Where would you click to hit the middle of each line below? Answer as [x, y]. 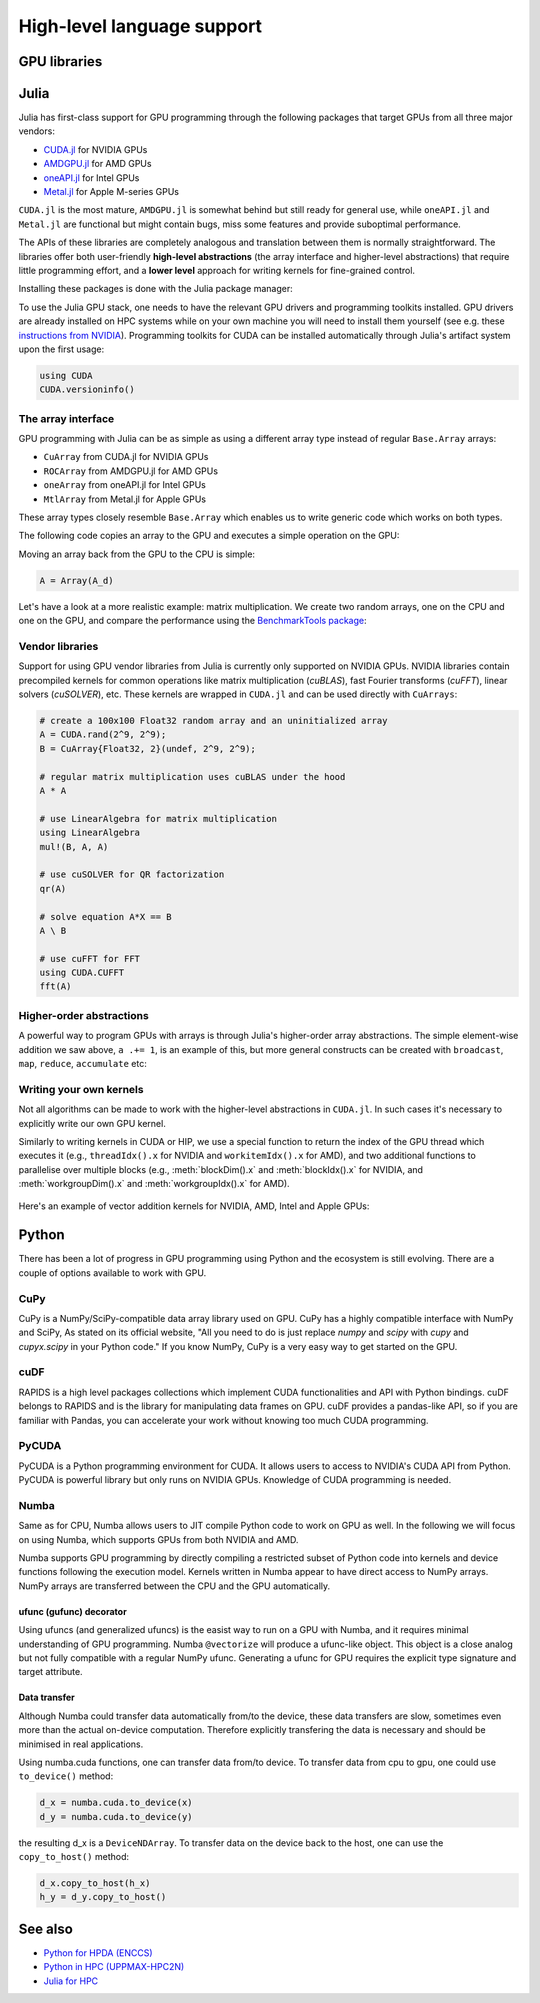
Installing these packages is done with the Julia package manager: [156, 289]
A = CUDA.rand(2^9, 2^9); [103, 734]
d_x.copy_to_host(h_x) [95, 1883]
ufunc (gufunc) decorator [72, 1611]
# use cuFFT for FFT [89, 958]
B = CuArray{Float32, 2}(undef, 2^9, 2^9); [148, 748]
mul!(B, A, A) [74, 846]
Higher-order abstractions [83, 1015]
